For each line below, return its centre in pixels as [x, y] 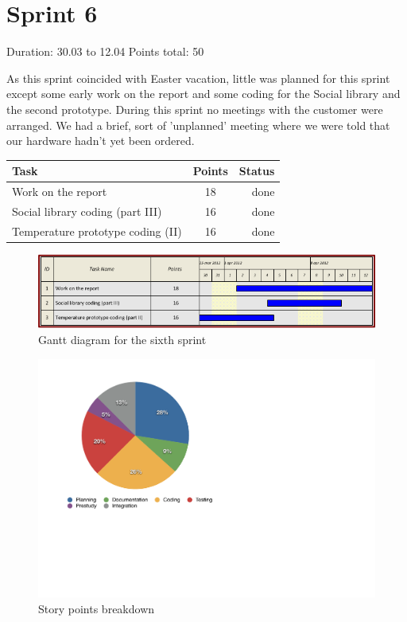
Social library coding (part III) [87, 211]
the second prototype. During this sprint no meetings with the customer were [195, 109]
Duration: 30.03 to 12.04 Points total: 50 [105, 51]
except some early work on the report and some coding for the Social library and [203, 94]
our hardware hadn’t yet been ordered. [101, 141]
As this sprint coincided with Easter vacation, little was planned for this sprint [198, 78]
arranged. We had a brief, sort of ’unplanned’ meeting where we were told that [198, 125]
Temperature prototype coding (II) [97, 231]
